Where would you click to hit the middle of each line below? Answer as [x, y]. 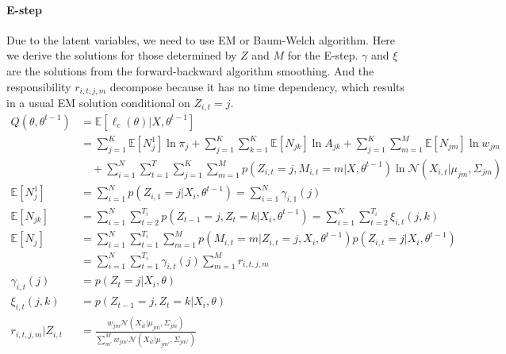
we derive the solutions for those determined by [122, 55]
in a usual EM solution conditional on [98, 103]
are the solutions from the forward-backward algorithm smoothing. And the [190, 70]
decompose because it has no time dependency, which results [257, 86]
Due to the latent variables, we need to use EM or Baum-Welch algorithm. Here [201, 39]
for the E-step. [323, 55]
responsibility [39, 86]
